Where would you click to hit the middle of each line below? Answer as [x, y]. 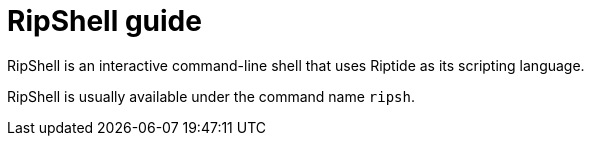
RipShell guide [104, 21]
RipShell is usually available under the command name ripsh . [211, 96]
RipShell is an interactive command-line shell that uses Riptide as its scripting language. [296, 65]
